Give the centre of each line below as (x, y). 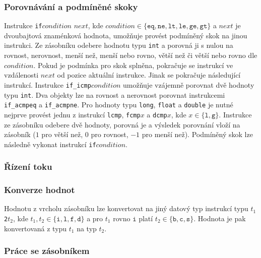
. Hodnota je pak (220, 218)
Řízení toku (28, 167)
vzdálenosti (21, 75)
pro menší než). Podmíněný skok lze (197, 134)
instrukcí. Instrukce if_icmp (48, 84)
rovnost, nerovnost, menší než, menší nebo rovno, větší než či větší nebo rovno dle (131, 55)
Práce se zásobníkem (47, 251)
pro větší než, (62, 134)
